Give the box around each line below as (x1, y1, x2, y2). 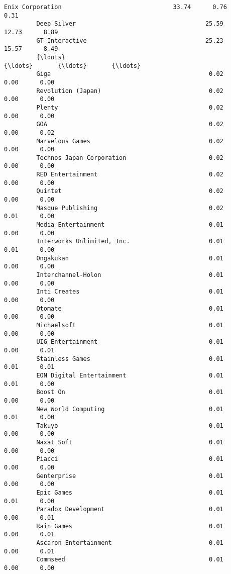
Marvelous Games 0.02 (36, 137, 223, 145)
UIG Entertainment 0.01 (36, 338, 223, 346)
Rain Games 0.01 (36, 522, 223, 530)
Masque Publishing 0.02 (36, 204, 223, 212)
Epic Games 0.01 (36, 489, 223, 497)
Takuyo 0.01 (36, 422, 223, 429)
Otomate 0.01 (36, 305, 223, 312)
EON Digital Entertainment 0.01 (36, 371, 223, 379)
